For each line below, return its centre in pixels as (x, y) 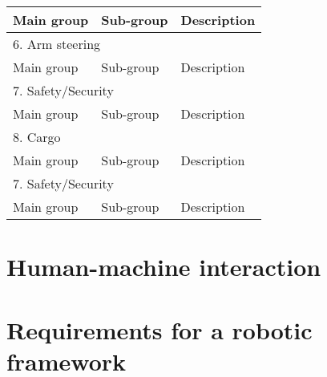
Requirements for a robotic (159, 329)
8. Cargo (37, 137)
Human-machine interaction (164, 267)
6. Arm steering (57, 44)
